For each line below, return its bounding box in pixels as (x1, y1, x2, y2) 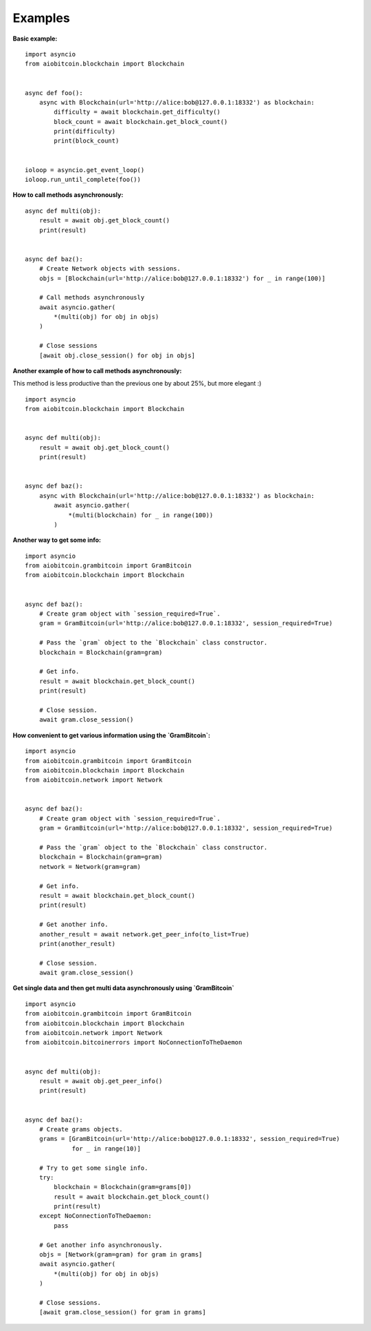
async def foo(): (25, 89, 83, 96)
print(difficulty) (54, 127, 116, 136)
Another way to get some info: (12, 536, 101, 544)
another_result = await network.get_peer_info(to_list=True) (38, 930, 250, 938)
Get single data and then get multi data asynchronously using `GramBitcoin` (12, 984, 235, 992)
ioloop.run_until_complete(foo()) (25, 176, 141, 184)
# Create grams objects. (38, 1125, 123, 1133)
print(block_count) (54, 137, 120, 145)
